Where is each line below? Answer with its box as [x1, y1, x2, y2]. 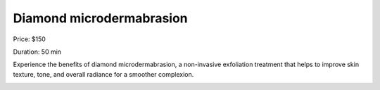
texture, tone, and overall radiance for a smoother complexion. [13, 70, 194, 78]
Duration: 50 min [13, 47, 62, 56]
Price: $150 [13, 35, 46, 43]
